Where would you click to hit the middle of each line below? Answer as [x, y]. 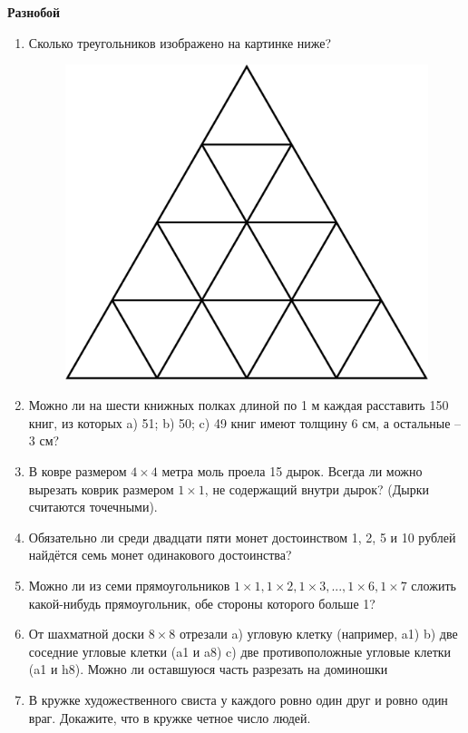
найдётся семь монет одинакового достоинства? [160, 555]
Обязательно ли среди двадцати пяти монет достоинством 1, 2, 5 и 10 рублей [242, 537]
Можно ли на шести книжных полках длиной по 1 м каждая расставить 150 [239, 405]
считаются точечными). [93, 507]
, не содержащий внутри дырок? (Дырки [317, 489]
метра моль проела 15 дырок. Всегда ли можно [292, 471]
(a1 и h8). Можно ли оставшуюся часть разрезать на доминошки [208, 669]
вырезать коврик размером [101, 489]
